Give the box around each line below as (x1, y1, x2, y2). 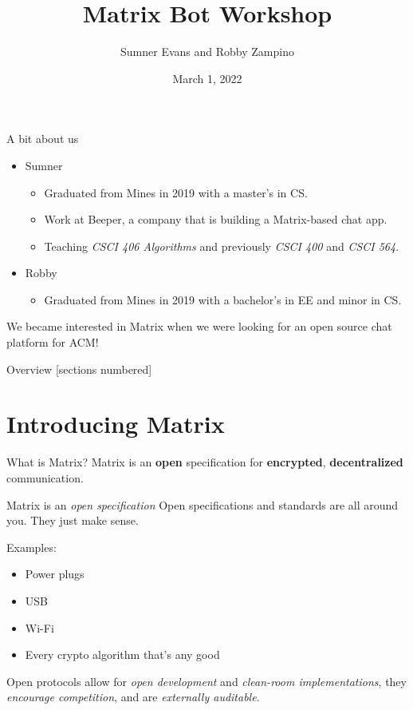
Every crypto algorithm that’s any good (25, 646, 220, 663)
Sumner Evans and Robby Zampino (120, 43, 294, 60)
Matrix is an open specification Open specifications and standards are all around (6, 496, 399, 513)
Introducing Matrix (6, 407, 225, 440)
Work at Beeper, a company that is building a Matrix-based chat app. (44, 211, 387, 228)
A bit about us (6, 130, 79, 147)
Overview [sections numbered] (6, 360, 152, 377)
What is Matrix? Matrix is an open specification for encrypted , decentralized (6, 454, 403, 470)
